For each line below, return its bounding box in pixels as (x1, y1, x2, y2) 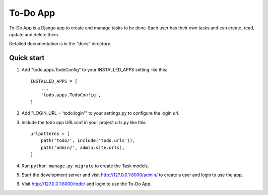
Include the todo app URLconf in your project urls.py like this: (21, 119, 147, 125)
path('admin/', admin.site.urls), (40, 144, 125, 150)
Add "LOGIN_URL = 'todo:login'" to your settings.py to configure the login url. (21, 110, 180, 116)
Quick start (9, 54, 45, 62)
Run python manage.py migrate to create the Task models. (21, 163, 149, 169)
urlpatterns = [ (30, 130, 70, 136)
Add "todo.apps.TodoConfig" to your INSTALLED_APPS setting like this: (21, 67, 168, 73)
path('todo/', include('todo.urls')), (40, 138, 135, 143)
